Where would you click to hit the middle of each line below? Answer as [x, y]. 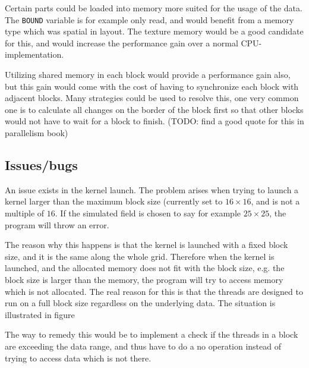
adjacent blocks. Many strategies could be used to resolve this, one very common [152, 98]
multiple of [25, 213]
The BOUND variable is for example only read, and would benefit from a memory [149, 19]
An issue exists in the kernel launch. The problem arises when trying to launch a [152, 189]
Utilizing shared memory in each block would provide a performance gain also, [148, 75]
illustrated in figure [40, 314]
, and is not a [275, 201]
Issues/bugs [41, 164]
